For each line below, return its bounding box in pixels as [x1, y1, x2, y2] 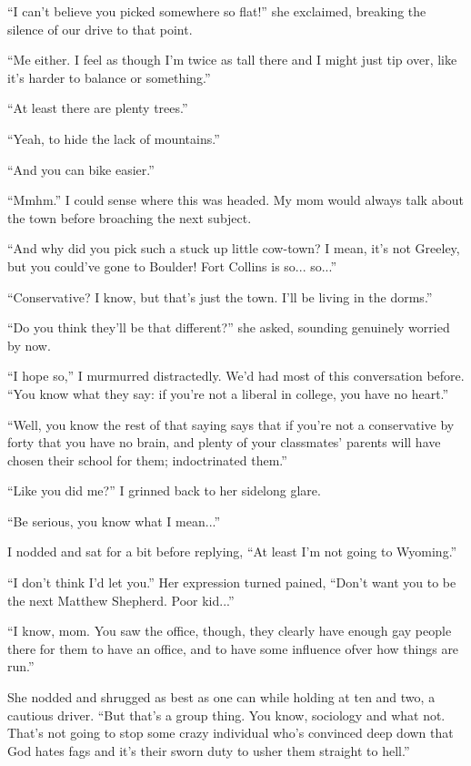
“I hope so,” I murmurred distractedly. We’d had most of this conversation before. [7, 366, 465, 385]
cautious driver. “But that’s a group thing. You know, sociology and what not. [7, 705, 446, 724]
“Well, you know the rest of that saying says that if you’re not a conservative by [7, 414, 455, 434]
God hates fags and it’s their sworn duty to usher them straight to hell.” [7, 740, 410, 760]
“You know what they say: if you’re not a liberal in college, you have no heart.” [7, 383, 449, 403]
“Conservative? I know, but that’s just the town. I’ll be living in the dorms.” [7, 287, 433, 306]
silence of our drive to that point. [7, 19, 193, 38]
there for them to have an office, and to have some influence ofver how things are [7, 638, 459, 658]
